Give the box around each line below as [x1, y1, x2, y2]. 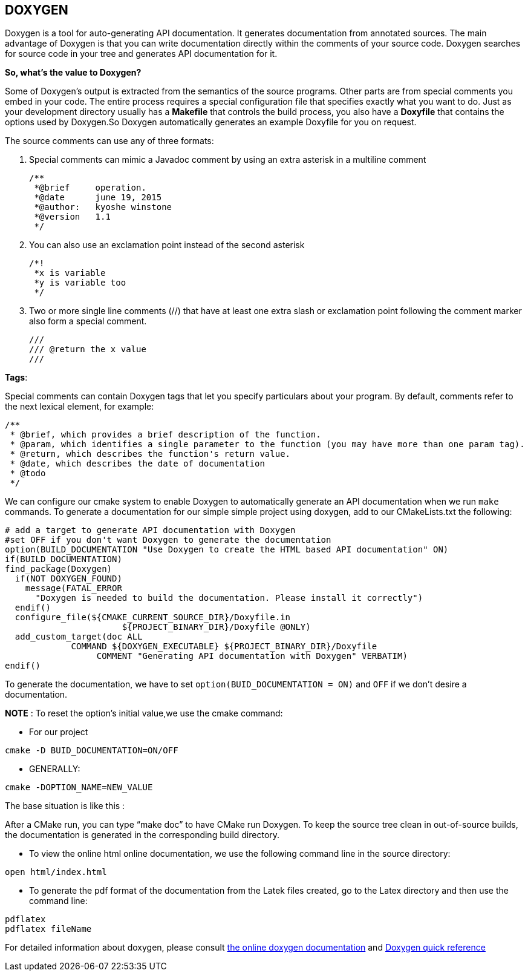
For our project [29, 727, 88, 738]
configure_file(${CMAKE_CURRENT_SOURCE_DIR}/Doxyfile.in [15, 612, 291, 623]
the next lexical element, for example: [5, 401, 154, 412]
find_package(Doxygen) [5, 564, 112, 574]
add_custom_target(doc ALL [15, 632, 143, 642]
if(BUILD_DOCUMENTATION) [5, 554, 122, 565]
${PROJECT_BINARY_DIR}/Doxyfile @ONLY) [122, 622, 311, 632]
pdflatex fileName [5, 924, 92, 934]
